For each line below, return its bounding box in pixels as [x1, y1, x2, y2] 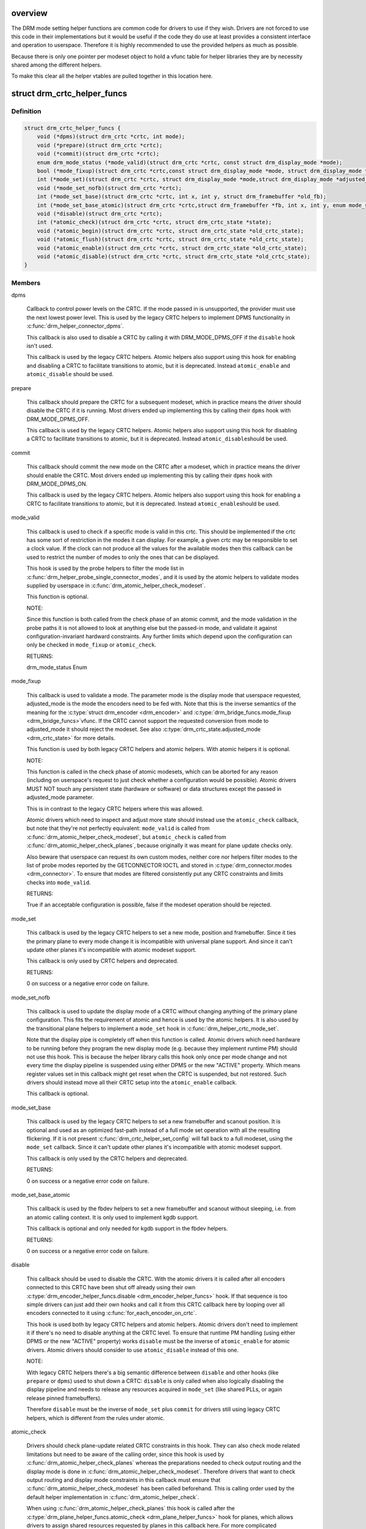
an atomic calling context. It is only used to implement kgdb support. [26, 1213, 199, 1221]
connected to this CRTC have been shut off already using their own [26, 1284, 196, 1291]
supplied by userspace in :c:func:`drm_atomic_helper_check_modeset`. [26, 582, 206, 589]
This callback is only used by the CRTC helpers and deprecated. [26, 1155, 188, 1162]
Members [11, 278, 41, 287]
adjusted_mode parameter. [26, 794, 95, 801]
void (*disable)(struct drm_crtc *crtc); [37, 210, 163, 217]
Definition [11, 107, 41, 116]
